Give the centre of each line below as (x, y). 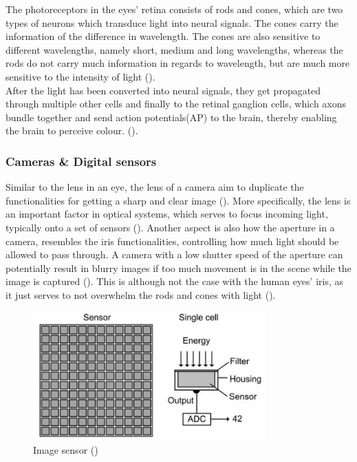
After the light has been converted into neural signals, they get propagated (163, 90)
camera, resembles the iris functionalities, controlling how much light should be (172, 241)
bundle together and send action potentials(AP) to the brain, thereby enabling (171, 117)
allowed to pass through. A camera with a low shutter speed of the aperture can (174, 254)
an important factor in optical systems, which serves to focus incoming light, (167, 214)
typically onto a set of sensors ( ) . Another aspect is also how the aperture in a (170, 227)
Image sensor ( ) (66, 449)
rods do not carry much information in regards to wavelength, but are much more (178, 63)
